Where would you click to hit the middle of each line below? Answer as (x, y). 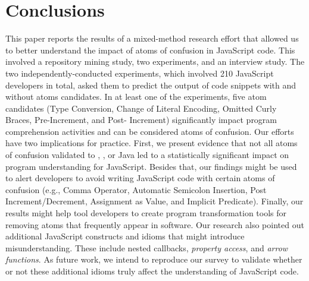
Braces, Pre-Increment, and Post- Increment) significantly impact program (141, 120)
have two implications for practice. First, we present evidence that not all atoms (152, 143)
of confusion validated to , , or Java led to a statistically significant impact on (147, 155)
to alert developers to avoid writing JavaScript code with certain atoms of (140, 178)
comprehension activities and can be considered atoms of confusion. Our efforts (150, 131)
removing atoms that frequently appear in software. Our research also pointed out (155, 224)
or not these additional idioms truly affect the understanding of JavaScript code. (152, 271)
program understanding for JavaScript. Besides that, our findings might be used (151, 166)
